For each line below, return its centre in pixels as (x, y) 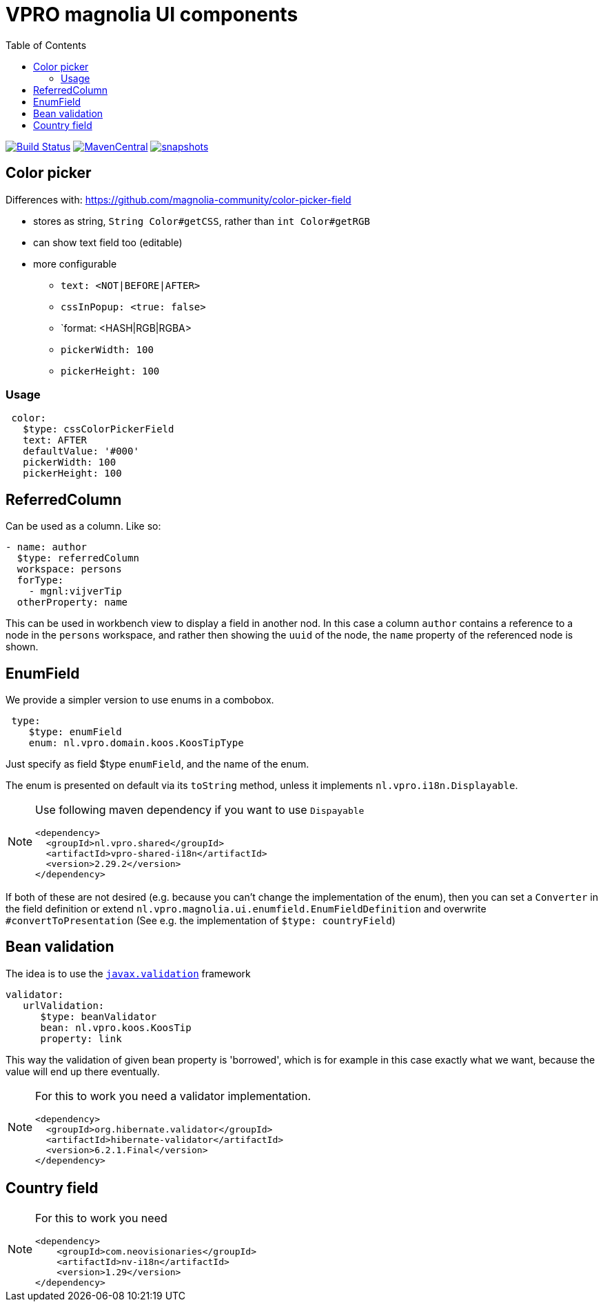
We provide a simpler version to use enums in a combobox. (140, 700)
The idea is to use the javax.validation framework (128, 973)
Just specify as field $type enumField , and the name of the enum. (157, 764)
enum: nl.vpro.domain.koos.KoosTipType (136, 743)
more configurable (75, 263)
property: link (81, 1038)
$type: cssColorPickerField (99, 429)
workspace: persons (69, 569)
